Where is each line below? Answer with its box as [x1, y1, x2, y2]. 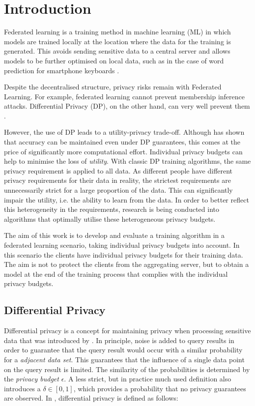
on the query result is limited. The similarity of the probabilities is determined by [4, 364, 250, 374]
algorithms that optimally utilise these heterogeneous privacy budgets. [4, 213, 216, 224]
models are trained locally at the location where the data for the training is [4, 36, 231, 46]
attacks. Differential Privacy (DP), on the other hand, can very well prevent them [4, 101, 250, 111]
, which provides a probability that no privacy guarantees [73, 383, 246, 393]
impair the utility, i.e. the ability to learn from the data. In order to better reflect [4, 194, 249, 204]
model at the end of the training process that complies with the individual [4, 268, 228, 279]
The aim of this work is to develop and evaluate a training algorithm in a [4, 230, 225, 240]
